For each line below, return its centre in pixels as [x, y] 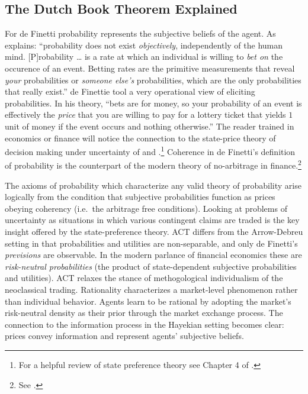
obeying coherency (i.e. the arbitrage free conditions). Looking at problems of [146, 208]
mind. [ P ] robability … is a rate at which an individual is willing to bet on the [144, 56]
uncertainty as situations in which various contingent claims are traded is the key [152, 220]
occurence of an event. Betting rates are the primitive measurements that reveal [150, 68]
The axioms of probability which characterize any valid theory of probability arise [153, 185]
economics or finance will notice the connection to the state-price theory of [140, 138]
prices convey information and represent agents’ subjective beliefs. [124, 336]
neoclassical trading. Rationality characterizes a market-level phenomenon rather [151, 289]
